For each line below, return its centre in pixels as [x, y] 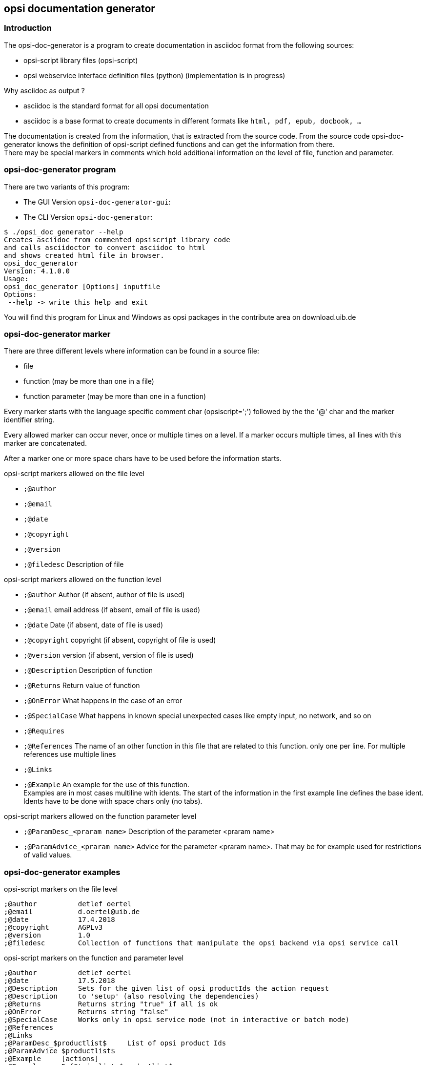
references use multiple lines [70, 754]
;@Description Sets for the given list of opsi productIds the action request [166, 989]
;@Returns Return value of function [82, 686]
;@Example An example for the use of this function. [106, 785]
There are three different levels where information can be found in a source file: [132, 351]
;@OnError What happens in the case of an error [103, 701]
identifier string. [29, 420]
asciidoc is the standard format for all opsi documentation [116, 105]
